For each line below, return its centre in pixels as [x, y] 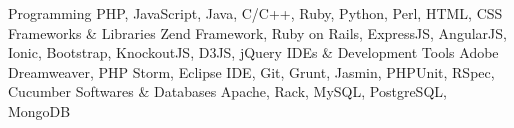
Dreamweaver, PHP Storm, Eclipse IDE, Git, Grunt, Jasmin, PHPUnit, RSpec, [251, 71]
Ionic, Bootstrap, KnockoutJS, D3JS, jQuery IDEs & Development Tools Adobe [253, 52]
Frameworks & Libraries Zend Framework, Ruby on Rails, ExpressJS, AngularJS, [257, 32]
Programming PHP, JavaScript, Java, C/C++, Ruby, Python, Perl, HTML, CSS [255, 13]
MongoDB [39, 110]
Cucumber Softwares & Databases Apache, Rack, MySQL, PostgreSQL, [227, 91]
